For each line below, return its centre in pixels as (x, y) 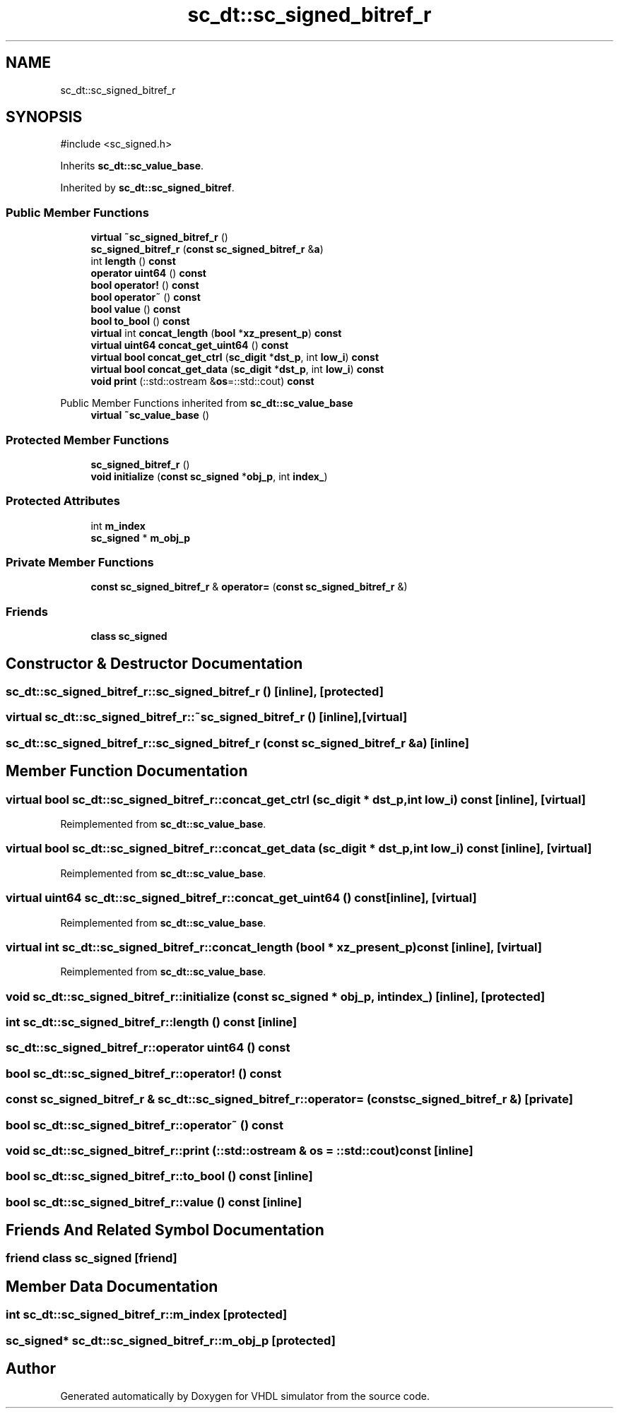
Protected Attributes (63, 501)
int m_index (118, 525)
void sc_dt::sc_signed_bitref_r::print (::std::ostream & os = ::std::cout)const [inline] (240, 1150)
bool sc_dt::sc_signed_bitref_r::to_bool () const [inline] (159, 1176)
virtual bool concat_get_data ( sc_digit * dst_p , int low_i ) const (237, 369)
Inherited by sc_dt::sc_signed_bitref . (147, 188)
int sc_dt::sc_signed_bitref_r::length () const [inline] (152, 1022)
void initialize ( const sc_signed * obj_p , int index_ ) (209, 476)
